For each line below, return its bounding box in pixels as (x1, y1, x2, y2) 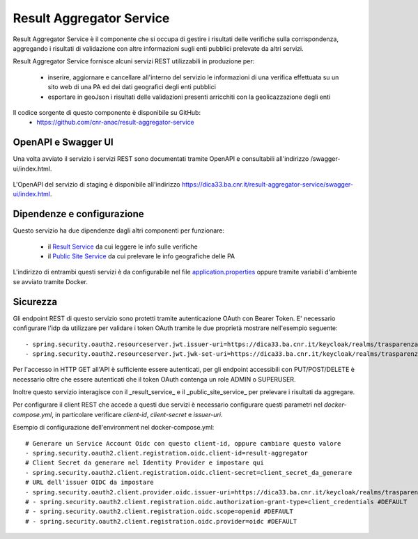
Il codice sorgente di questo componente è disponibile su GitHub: (13, 108, 201, 116)
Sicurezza (13, 296, 58, 308)
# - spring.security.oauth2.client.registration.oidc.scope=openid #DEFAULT (25, 508, 294, 515)
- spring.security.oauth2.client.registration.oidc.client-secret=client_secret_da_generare (25, 469, 353, 476)
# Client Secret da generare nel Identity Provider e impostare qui (25, 459, 264, 467)
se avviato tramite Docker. (13, 277, 88, 286)
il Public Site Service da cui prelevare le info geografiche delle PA (47, 252, 235, 260)
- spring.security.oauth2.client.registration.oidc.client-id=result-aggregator (25, 449, 309, 458)
